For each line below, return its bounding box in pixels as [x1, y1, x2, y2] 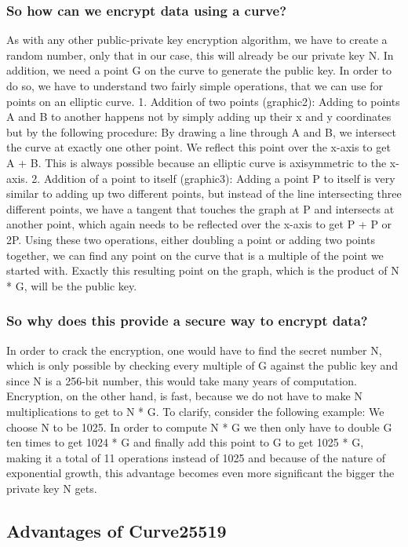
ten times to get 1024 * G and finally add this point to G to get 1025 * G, [6, 434, 364, 450]
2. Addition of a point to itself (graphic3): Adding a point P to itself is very [31, 170, 395, 186]
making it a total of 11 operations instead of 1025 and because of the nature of [6, 449, 385, 465]
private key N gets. [6, 480, 97, 496]
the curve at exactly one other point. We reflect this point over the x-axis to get [6, 139, 391, 155]
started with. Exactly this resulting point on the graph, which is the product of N [6, 262, 399, 279]
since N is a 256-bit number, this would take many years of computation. [6, 372, 357, 388]
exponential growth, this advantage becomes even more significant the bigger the [6, 465, 395, 481]
